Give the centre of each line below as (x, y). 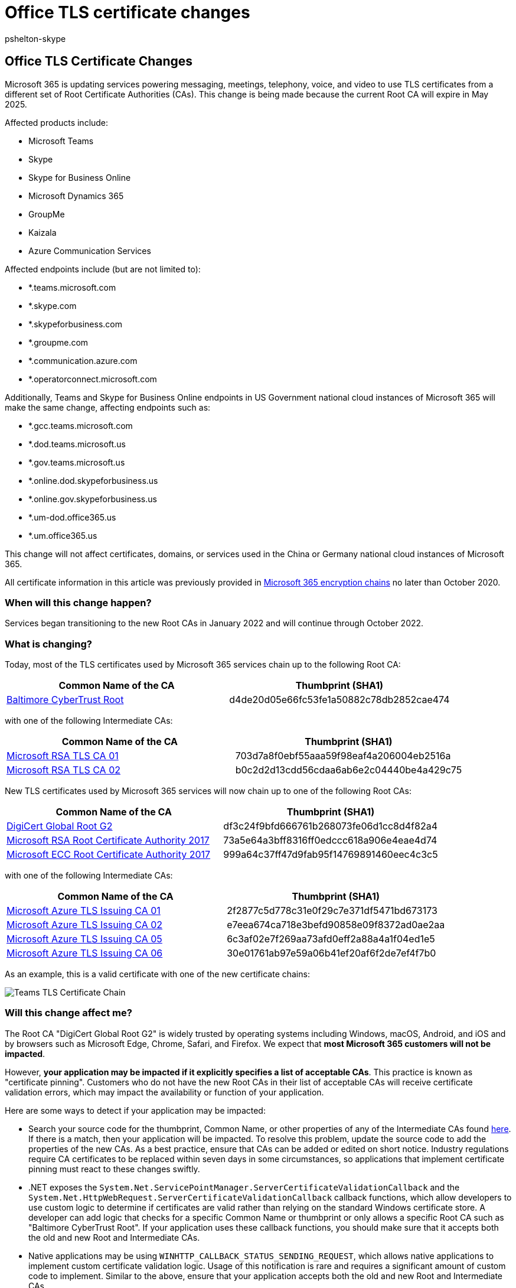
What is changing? (48, 644)
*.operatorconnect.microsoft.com (93, 379)
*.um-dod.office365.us (72, 517)
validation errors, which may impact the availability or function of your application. (164, 1092)
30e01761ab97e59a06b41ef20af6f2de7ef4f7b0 (332, 953)
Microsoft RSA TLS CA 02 (63, 770)
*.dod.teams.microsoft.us (77, 444)
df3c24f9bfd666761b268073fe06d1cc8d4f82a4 (330, 826)
